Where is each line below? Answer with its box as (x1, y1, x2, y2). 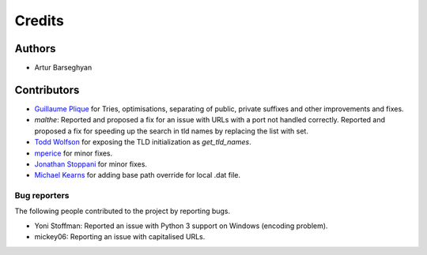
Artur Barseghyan (34, 63, 93, 73)
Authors (14, 42, 56, 55)
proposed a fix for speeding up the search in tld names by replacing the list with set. (34, 126, 308, 136)
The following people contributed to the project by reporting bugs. (14, 206, 231, 216)
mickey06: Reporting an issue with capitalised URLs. (34, 232, 206, 242)
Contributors (14, 83, 80, 96)
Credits (14, 12, 65, 29)
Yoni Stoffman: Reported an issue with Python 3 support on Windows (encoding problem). (34, 221, 328, 231)
